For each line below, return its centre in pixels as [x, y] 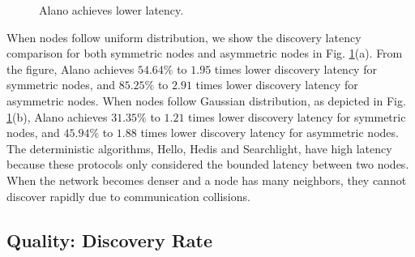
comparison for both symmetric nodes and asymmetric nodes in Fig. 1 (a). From [205, 53]
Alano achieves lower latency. [111, 10]
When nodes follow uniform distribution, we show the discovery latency [184, 37]
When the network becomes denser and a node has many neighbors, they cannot [207, 180]
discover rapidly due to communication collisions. [128, 196]
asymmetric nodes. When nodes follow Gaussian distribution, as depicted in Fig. [206, 100]
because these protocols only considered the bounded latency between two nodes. [208, 164]
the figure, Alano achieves [71, 69]
